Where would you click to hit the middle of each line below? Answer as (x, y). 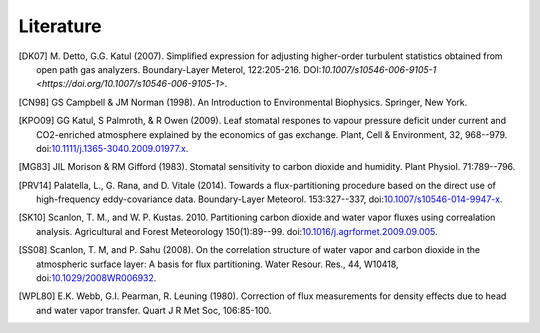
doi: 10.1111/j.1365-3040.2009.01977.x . (112, 148)
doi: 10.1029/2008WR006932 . (96, 278)
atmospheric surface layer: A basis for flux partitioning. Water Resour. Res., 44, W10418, (217, 264)
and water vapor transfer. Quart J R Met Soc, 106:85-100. (154, 310)
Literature (60, 26)
